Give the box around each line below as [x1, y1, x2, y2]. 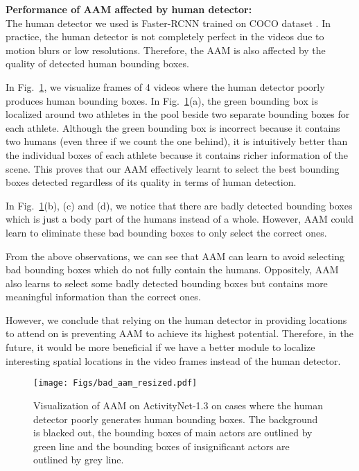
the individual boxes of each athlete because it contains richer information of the [6, 147, 348, 162]
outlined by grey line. [33, 452, 124, 467]
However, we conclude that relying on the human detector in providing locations [6, 312, 347, 327]
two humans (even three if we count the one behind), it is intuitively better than [6, 134, 348, 148]
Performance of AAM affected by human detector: [6, 2, 252, 16]
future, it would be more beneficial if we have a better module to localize [6, 340, 315, 354]
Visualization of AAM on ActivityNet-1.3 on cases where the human [33, 397, 323, 412]
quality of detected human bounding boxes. [6, 56, 189, 71]
